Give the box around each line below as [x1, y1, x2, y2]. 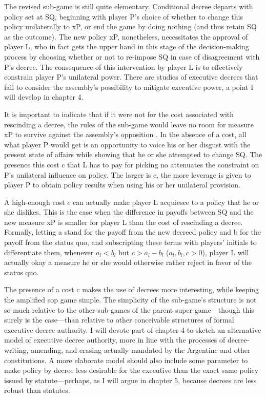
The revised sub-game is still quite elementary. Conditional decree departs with [4, 1, 253, 11]
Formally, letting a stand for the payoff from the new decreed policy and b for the [4, 226, 261, 237]
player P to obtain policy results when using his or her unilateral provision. [4, 179, 240, 190]
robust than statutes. [4, 385, 70, 395]
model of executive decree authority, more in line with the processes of [4, 334, 226, 345]
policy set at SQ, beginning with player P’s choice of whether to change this [4, 11, 243, 22]
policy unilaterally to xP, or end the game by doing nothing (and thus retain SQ [4, 21, 257, 32]
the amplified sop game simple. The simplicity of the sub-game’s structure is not [4, 294, 257, 305]
